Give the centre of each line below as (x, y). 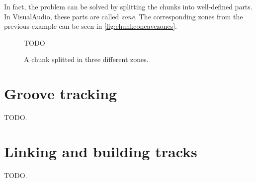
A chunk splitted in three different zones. (86, 59)
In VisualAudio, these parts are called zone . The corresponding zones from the (124, 16)
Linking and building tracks (101, 151)
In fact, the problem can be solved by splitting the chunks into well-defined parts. (128, 6)
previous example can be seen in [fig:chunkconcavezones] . (90, 26)
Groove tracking (61, 93)
